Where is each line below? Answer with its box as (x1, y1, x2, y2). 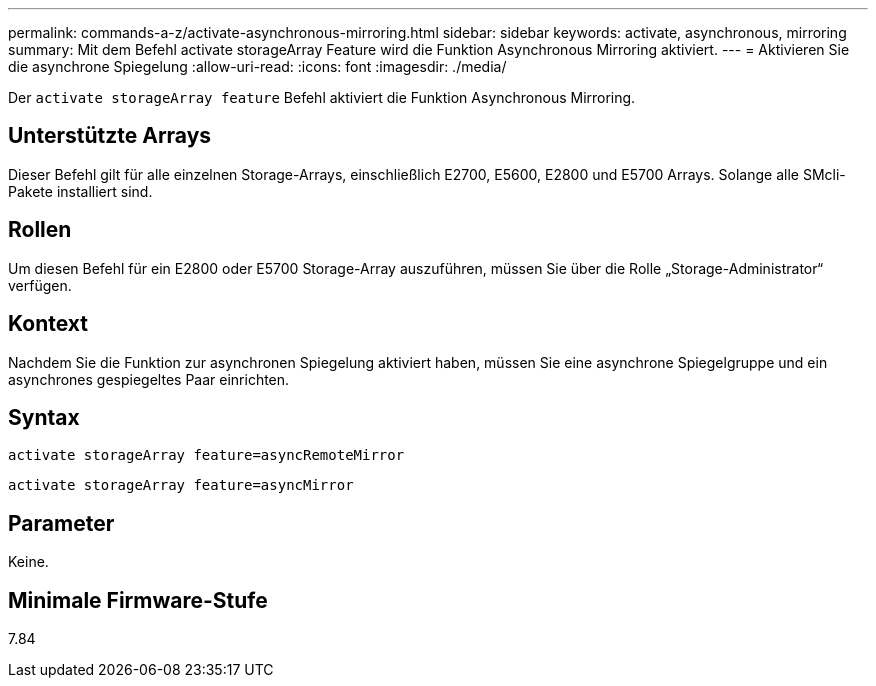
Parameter (8, 510, 115, 536)
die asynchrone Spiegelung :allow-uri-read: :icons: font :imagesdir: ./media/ (8, 58, 507, 75)
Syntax (8, 404, 80, 430)
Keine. (8, 553, 49, 571)
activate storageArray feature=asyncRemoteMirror (8, 447, 405, 464)
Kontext (8, 311, 88, 337)
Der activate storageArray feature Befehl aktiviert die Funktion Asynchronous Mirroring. (8, 89, 636, 106)
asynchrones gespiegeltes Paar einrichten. (8, 370, 290, 388)
